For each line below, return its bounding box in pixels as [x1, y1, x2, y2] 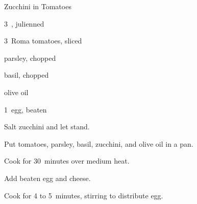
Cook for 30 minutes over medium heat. [4, 155, 130, 166]
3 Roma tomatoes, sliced [4, 35, 82, 46]
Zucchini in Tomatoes [4, 1, 71, 11]
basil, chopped [4, 70, 49, 80]
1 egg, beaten [4, 104, 47, 115]
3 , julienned [4, 18, 44, 29]
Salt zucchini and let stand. [4, 121, 90, 132]
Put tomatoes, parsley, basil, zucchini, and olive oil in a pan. [4, 138, 193, 149]
